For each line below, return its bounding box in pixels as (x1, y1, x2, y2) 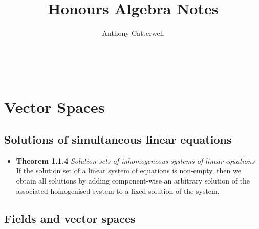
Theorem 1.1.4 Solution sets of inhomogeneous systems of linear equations (16, 155, 255, 166)
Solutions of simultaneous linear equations (4, 131, 232, 147)
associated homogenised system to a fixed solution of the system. (16, 185, 220, 196)
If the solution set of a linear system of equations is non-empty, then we (16, 165, 241, 176)
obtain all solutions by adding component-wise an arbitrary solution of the (16, 175, 250, 186)
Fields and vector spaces (4, 210, 136, 226)
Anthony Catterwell (102, 28, 164, 38)
